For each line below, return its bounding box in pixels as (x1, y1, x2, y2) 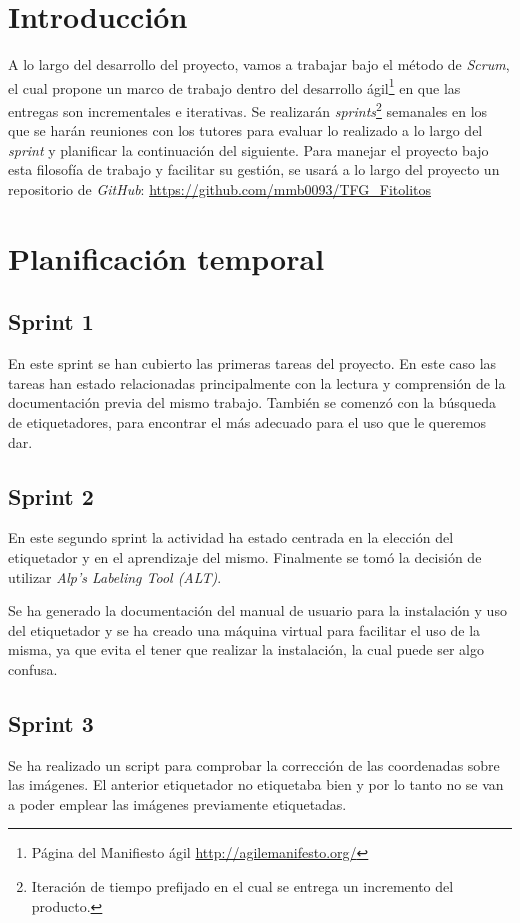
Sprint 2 (8, 480, 94, 511)
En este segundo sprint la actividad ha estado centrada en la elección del (8, 527, 454, 548)
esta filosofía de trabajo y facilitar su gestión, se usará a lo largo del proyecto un (8, 159, 500, 180)
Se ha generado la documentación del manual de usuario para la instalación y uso (8, 600, 507, 621)
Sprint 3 (8, 707, 94, 738)
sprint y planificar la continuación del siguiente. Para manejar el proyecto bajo (8, 139, 489, 160)
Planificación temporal (8, 237, 325, 278)
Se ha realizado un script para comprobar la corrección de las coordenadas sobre (8, 754, 500, 775)
